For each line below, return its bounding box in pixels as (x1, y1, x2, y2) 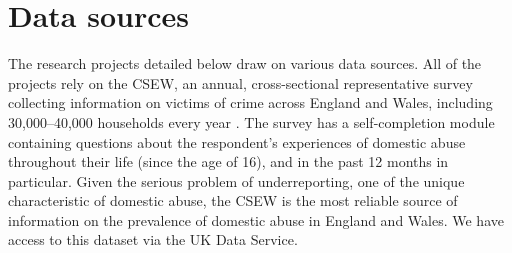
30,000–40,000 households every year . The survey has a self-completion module (8, 111, 495, 132)
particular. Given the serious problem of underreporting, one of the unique (8, 170, 465, 191)
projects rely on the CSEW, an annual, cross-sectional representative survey (8, 72, 473, 93)
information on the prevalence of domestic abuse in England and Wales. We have (8, 209, 504, 230)
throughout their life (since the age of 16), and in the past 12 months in (8, 151, 449, 172)
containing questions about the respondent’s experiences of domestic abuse (8, 131, 466, 152)
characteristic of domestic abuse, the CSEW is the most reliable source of (8, 190, 458, 211)
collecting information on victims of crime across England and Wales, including (8, 92, 493, 113)
